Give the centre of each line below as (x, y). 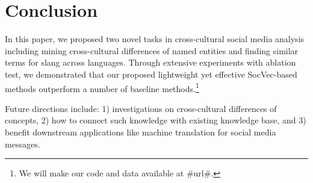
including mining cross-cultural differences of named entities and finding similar (152, 50)
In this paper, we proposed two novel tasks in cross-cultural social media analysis (155, 39)
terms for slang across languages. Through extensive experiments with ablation (150, 62)
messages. (23, 144)
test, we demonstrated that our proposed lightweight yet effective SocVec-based (151, 74)
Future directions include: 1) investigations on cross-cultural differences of (141, 108)
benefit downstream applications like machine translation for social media (141, 132)
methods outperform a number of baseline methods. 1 (102, 87)
